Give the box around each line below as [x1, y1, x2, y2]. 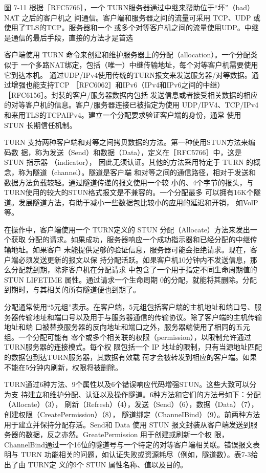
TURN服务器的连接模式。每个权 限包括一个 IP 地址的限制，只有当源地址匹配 [4, 341, 262, 352]
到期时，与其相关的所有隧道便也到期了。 [4, 284, 140, 295]
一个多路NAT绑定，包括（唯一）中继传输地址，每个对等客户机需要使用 [20, 59, 258, 70]
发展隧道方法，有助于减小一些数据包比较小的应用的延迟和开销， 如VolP [18, 197, 258, 207]
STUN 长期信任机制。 [4, 119, 77, 130]
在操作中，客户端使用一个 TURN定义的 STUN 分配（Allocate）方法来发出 [4, 224, 250, 234]
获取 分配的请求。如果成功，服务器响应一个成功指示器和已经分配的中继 [11, 234, 250, 245]
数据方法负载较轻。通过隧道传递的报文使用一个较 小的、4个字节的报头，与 [4, 177, 254, 187]
